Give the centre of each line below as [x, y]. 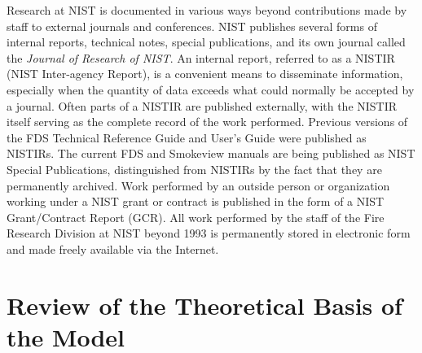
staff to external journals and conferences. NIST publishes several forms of [192, 26]
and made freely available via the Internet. [113, 248]
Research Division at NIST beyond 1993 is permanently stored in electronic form [209, 233]
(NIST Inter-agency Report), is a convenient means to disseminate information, [205, 74]
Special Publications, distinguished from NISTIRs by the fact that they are [194, 169]
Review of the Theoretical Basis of [204, 305]
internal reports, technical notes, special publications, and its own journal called [206, 42]
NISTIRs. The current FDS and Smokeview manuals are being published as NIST [211, 153]
